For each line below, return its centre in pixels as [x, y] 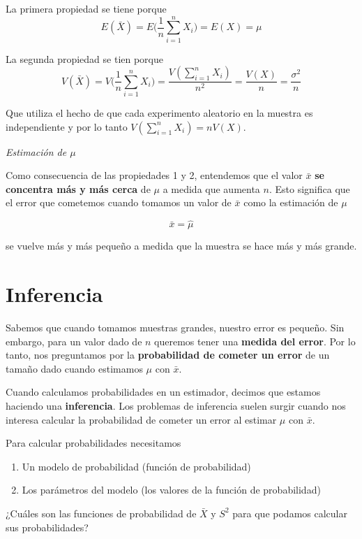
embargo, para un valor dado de [74, 341]
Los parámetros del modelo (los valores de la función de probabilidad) [171, 490]
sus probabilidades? [47, 527]
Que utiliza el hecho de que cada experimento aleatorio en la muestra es [159, 113]
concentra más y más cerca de [78, 188]
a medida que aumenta [211, 188]
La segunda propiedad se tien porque [85, 58]
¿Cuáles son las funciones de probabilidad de [101, 513]
